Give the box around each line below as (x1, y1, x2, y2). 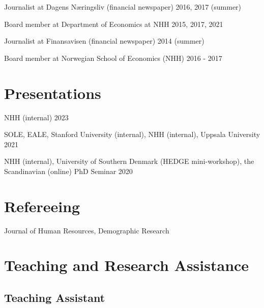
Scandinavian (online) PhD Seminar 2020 (4, 165, 133, 176)
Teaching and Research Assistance (4, 255, 249, 276)
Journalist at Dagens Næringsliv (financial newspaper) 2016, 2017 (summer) (4, 2, 242, 12)
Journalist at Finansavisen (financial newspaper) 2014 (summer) (4, 36, 204, 46)
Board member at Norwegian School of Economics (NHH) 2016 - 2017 (4, 52, 222, 63)
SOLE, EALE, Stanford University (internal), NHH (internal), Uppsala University (4, 129, 260, 140)
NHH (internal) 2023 (4, 112, 69, 122)
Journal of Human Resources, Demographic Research (4, 225, 169, 235)
